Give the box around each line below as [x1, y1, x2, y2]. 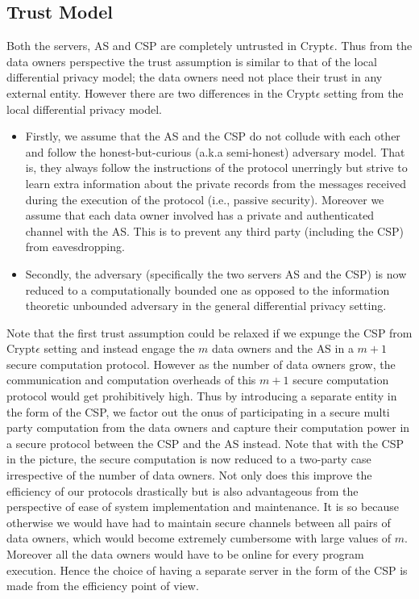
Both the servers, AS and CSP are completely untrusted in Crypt [6, 37, 330, 54]
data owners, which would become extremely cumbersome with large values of [6, 530, 392, 547]
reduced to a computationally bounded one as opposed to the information [25, 281, 390, 298]
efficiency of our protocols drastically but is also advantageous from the [6, 482, 359, 499]
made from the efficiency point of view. [6, 577, 199, 594]
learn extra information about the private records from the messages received [25, 174, 407, 191]
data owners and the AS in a [212, 340, 354, 357]
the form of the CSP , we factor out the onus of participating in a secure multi [6, 403, 390, 420]
